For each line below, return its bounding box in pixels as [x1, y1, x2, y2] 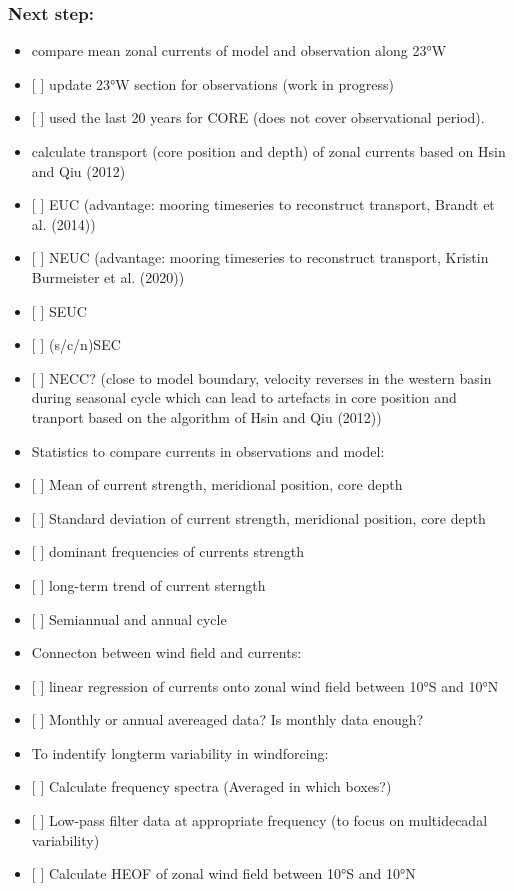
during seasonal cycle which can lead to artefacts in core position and [31, 387, 457, 408]
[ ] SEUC [31, 300, 87, 321]
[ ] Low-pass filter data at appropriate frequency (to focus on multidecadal [31, 810, 488, 831]
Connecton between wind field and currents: [31, 642, 302, 663]
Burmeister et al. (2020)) [31, 266, 185, 287]
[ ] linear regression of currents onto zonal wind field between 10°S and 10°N [31, 675, 499, 696]
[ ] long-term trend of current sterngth [31, 574, 266, 595]
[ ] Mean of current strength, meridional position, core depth [31, 474, 403, 495]
